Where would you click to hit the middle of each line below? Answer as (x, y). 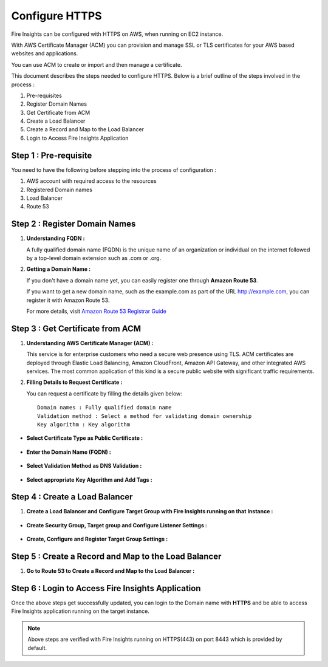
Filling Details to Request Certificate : (74, 382)
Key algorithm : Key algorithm (84, 424)
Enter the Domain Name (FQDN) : (69, 452)
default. (37, 648)
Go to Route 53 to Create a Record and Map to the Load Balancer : (111, 571)
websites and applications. (45, 53)
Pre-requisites (44, 95)
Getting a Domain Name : (59, 269)
